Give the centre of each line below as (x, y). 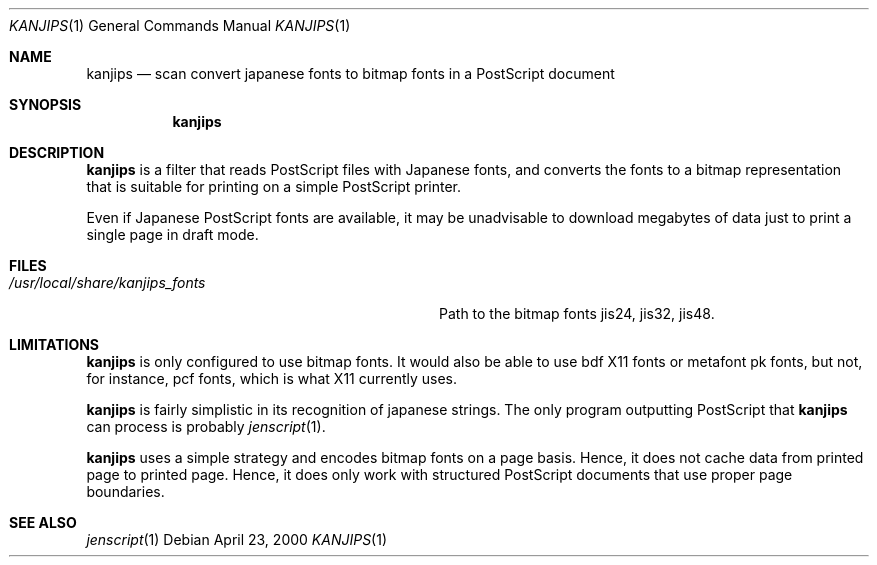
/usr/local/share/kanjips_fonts (107, 282)
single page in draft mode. (172, 234)
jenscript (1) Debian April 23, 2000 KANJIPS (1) (237, 539)
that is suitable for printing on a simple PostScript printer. (274, 186)
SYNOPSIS (45, 104)
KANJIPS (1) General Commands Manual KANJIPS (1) (180, 25)
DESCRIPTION (57, 152)
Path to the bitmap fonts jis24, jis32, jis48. (577, 313)
